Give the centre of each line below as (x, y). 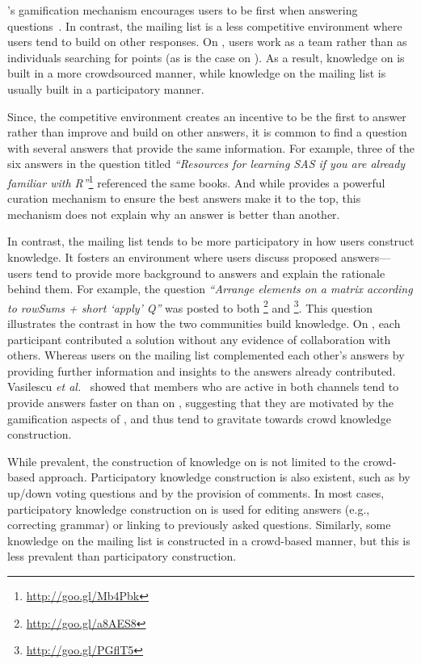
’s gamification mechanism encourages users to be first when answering (183, 10)
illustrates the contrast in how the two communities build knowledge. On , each (204, 323)
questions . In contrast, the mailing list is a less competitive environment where (205, 25)
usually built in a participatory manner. (106, 88)
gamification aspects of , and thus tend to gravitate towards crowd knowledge (199, 418)
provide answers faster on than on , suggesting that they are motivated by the (201, 402)
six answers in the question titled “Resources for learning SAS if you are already (206, 164)
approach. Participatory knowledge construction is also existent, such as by (224, 477)
